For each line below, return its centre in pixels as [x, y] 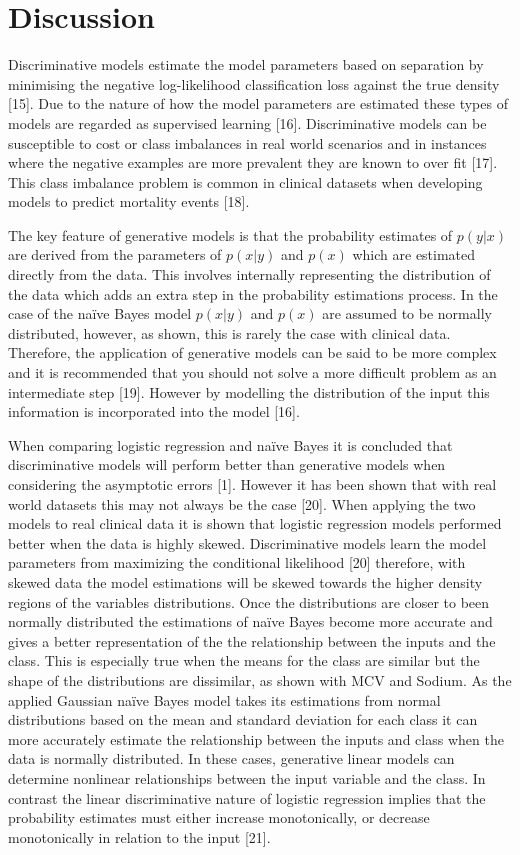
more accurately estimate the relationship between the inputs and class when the [256, 738]
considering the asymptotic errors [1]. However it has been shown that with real [252, 484]
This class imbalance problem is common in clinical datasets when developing [245, 181]
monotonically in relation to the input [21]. [139, 836]
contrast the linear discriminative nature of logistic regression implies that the [247, 797]
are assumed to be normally [407, 313]
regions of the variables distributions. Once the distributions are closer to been [249, 601]
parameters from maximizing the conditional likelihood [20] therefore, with [237, 562]
